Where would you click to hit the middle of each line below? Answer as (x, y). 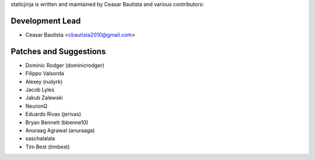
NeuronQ (36, 106)
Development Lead (46, 21)
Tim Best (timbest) (48, 147)
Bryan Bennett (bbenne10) (57, 122)
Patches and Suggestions (58, 51)
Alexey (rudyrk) (44, 81)
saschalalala (40, 138)
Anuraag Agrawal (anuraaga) (60, 130)
